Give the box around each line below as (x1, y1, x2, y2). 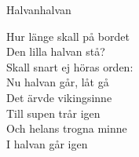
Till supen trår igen (6, 104, 101, 121)
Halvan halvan (6, 2, 71, 17)
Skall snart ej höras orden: (6, 58, 134, 75)
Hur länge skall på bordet (6, 27, 130, 44)
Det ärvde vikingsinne (6, 89, 112, 105)
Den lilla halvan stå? (6, 43, 105, 60)
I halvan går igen (6, 135, 88, 152)
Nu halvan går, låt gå (6, 74, 109, 90)
